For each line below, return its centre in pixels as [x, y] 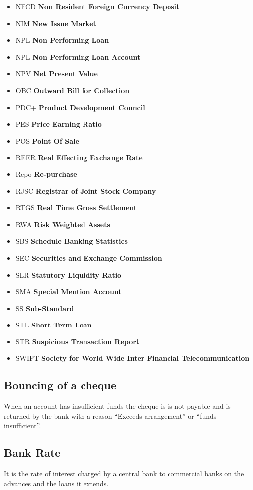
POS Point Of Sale [47, 140]
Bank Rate [32, 452]
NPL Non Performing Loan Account [78, 57]
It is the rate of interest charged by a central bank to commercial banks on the [124, 473]
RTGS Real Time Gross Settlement [76, 208]
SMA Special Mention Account [69, 291]
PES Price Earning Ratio [59, 124]
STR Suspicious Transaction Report [78, 341]
